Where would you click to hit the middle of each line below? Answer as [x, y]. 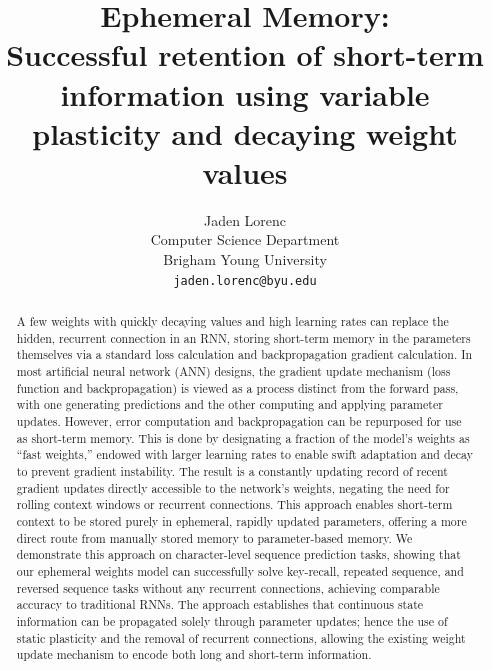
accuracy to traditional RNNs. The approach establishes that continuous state [220, 604]
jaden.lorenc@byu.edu [245, 280]
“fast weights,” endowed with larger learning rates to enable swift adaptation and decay [244, 454]
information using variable [245, 93]
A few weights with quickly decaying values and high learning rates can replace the [232, 321]
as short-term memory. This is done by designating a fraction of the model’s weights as [243, 437]
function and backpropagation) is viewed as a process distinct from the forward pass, [237, 387]
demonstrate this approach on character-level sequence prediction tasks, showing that [238, 554]
